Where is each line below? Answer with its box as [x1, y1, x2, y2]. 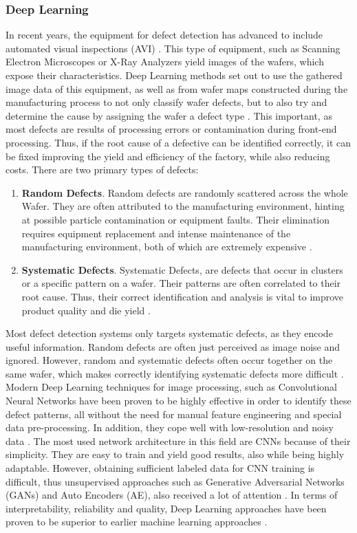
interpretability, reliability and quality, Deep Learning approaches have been [6, 501, 327, 515]
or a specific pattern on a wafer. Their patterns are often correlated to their [21, 276, 341, 290]
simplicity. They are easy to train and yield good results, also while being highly [6, 447, 345, 461]
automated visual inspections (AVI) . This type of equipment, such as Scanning [6, 41, 340, 55]
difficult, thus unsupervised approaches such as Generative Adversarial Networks [6, 474, 345, 488]
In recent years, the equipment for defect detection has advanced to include [6, 28, 323, 42]
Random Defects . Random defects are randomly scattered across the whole [21, 185, 348, 199]
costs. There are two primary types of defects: [6, 162, 199, 177]
